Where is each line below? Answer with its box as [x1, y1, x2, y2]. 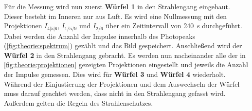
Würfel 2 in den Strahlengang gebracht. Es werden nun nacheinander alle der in [4, 50, 246, 60]
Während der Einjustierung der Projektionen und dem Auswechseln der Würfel [4, 78, 240, 89]
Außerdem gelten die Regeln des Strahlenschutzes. [4, 97, 153, 108]
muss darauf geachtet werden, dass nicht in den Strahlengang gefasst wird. [4, 88, 226, 98]
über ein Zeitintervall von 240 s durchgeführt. [106, 20, 242, 31]
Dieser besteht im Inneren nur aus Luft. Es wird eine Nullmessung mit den [4, 11, 227, 21]
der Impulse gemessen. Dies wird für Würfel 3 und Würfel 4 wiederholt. [4, 69, 226, 79]
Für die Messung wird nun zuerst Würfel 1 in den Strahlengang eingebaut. [4, 1, 230, 11]
